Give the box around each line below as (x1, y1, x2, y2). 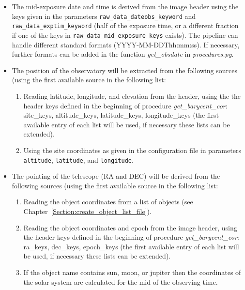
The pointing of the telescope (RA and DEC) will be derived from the (12, 171, 220, 181)
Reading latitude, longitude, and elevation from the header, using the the (23, 91, 241, 101)
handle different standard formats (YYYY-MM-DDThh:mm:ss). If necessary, (12, 39, 240, 49)
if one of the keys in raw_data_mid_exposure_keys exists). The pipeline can (12, 30, 238, 40)
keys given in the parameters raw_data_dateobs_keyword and (12, 11, 196, 21)
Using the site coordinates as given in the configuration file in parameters (23, 145, 241, 155)
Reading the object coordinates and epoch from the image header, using (23, 222, 237, 232)
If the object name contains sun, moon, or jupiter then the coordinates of (23, 267, 241, 277)
